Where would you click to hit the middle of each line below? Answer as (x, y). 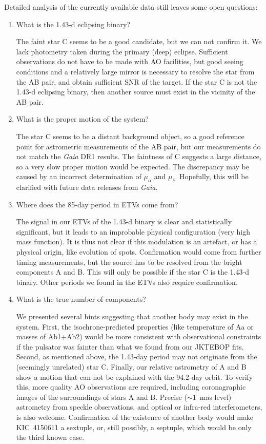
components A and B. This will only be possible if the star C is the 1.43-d (132, 272)
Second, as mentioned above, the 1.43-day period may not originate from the (137, 356)
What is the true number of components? (81, 299)
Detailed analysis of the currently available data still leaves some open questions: (131, 7)
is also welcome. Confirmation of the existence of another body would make (135, 417)
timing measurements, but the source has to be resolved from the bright (129, 262)
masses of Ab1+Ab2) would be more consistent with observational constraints (139, 336)
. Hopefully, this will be (212, 176)
